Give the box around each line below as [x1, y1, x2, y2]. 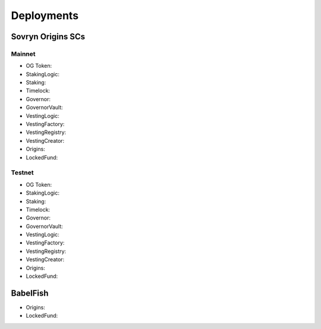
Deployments [11, 9, 79, 22]
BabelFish [11, 288, 49, 298]
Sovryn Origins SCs [11, 32, 86, 42]
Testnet [11, 168, 34, 177]
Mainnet [11, 49, 36, 58]
